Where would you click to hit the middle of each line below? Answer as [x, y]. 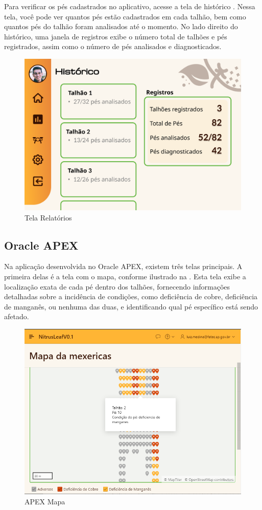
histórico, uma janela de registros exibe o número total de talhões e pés [116, 36]
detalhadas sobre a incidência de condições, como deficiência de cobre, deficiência [131, 296]
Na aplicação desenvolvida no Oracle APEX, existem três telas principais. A [123, 266]
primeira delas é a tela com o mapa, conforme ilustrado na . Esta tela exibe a [125, 276]
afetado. [17, 316]
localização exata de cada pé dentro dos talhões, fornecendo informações [117, 286]
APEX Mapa [45, 501]
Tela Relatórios [48, 217]
